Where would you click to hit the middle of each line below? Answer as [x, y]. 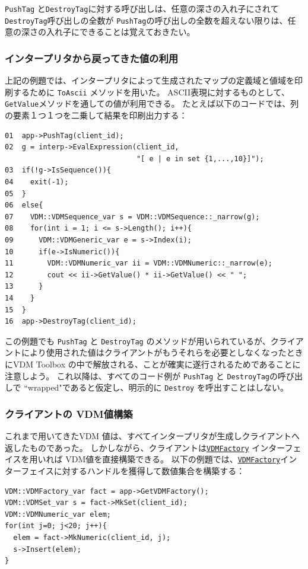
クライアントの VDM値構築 [69, 413]
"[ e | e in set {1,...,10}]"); [200, 159]
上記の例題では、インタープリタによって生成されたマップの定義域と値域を [150, 80]
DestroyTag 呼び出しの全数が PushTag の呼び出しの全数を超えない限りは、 [146, 20]
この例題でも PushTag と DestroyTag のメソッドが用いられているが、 [138, 341]
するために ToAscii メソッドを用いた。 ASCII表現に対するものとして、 [151, 92]
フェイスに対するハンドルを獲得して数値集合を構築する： [133, 471]
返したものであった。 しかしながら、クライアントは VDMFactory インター [145, 447]
